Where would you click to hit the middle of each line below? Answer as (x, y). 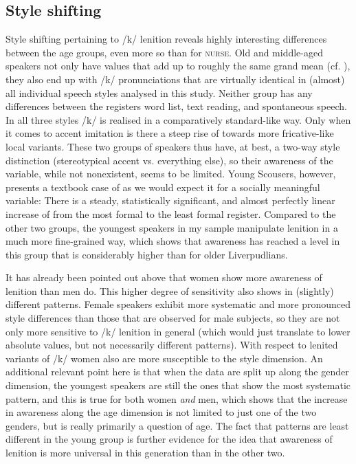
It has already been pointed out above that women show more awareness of (164, 277)
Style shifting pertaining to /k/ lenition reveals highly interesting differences (166, 39)
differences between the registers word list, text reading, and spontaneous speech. (176, 106)
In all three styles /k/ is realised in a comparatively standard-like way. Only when (178, 119)
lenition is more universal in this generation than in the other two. (145, 453)
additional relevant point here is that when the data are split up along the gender (177, 372)
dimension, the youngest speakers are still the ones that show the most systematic (178, 385)
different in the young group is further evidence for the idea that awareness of (169, 439)
